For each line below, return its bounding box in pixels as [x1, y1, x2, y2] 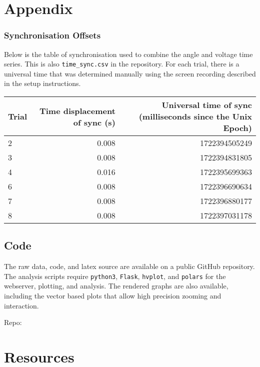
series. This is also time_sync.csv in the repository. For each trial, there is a [4, 58, 239, 69]
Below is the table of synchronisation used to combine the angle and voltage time [4, 48, 253, 59]
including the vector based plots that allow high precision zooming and [4, 290, 221, 301]
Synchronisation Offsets [4, 29, 101, 41]
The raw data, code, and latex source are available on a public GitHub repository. [4, 261, 255, 271]
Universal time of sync [161, 99, 252, 111]
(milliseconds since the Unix [138, 110, 252, 122]
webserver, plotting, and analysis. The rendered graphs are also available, [4, 280, 228, 291]
